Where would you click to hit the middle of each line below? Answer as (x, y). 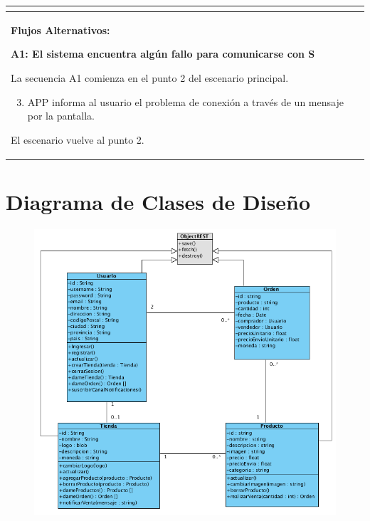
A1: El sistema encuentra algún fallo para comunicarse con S (163, 54)
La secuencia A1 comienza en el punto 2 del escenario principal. (150, 77)
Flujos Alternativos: (60, 30)
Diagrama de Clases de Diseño (158, 201)
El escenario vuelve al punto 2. (78, 139)
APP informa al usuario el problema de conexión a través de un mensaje (185, 101)
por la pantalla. (61, 116)
